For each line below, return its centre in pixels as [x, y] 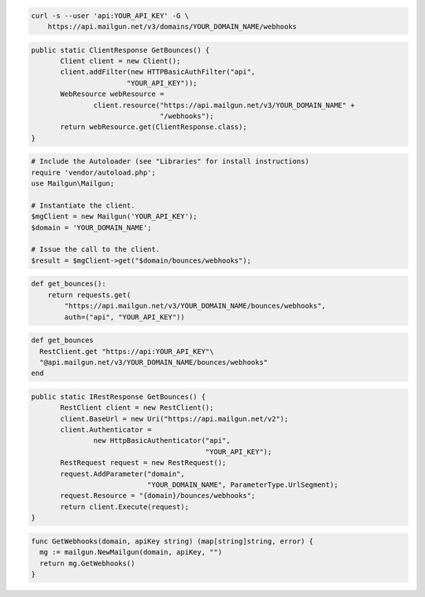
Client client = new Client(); [120, 61]
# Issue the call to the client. [96, 249]
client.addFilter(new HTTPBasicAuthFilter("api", [158, 72]
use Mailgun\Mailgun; [73, 184]
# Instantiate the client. [83, 205]
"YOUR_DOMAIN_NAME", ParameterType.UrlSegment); [242, 485]
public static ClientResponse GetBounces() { [120, 50]
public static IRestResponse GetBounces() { [118, 396]
